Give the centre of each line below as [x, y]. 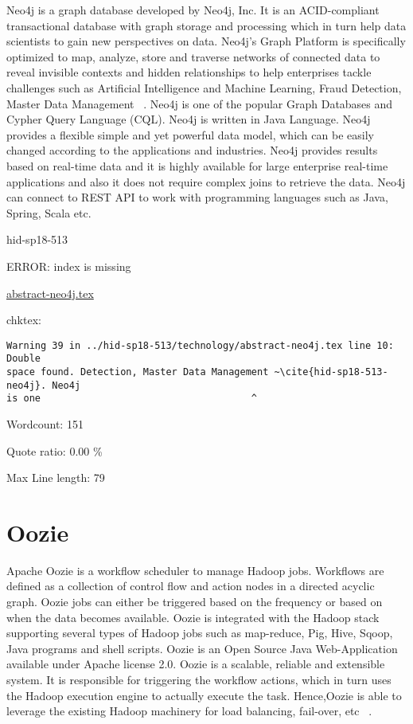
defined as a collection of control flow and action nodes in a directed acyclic [191, 586]
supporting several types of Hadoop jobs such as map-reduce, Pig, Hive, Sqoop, [200, 633]
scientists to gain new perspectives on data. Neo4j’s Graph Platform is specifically [206, 41]
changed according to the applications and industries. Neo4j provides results [192, 150]
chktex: [24, 320]
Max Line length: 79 [56, 477]
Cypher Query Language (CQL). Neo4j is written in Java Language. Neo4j [189, 119]
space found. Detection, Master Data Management [138, 372]
